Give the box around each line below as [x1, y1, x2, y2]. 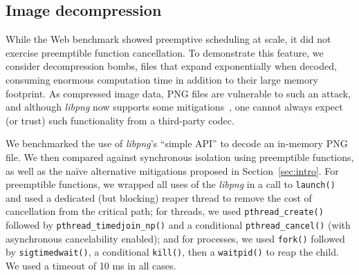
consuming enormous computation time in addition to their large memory [6, 72, 318, 86]
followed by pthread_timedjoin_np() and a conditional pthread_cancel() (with [6, 218, 351, 232]
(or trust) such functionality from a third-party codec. [6, 113, 234, 127]
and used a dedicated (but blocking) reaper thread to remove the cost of [6, 190, 312, 205]
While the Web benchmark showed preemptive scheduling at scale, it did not [6, 32, 331, 46]
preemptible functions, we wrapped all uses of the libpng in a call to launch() [6, 177, 335, 191]
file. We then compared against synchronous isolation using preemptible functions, [6, 149, 354, 164]
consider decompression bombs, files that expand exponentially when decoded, [6, 59, 337, 73]
